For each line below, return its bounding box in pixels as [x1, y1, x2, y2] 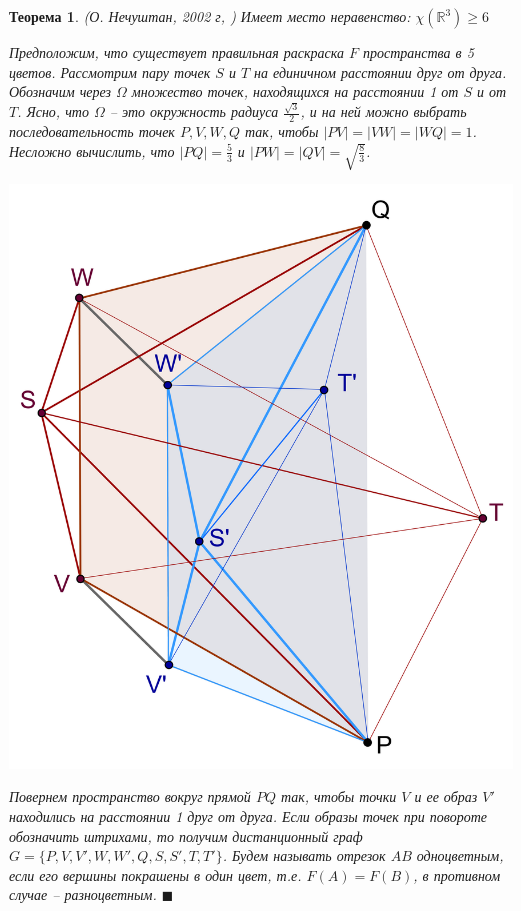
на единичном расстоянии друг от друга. [254, 61, 507, 82]
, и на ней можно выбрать [300, 101, 467, 122]
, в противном [413, 864, 501, 885]
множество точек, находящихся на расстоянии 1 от [131, 81, 459, 102]
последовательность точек [9, 121, 175, 142]
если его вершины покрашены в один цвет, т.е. [9, 864, 302, 885]
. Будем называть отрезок [222, 845, 386, 866]
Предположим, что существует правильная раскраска [9, 42, 344, 62]
